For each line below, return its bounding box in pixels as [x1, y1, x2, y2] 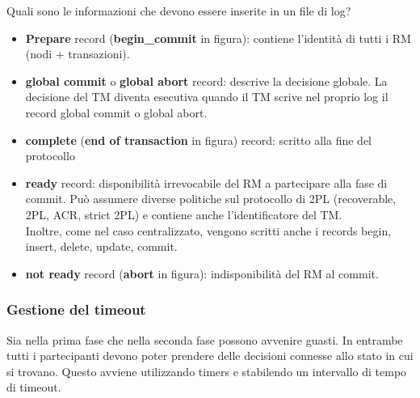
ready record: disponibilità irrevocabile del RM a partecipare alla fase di [25, 174, 388, 191]
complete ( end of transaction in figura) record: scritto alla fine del [25, 131, 372, 148]
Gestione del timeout [6, 299, 146, 320]
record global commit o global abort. [25, 104, 208, 121]
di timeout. [6, 379, 61, 396]
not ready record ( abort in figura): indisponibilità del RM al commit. [25, 265, 379, 282]
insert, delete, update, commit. [25, 238, 178, 255]
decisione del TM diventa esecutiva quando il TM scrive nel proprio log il [25, 88, 388, 105]
